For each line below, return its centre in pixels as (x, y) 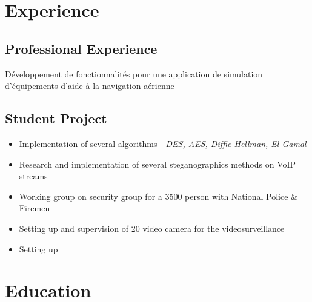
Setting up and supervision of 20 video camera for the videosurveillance (152, 228)
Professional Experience (81, 48)
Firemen (35, 208)
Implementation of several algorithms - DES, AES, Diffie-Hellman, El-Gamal (163, 143)
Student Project (56, 118)
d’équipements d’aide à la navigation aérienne (90, 86)
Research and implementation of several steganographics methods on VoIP (158, 164)
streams (33, 176)
